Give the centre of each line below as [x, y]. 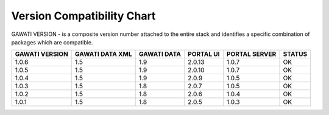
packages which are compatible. [52, 42]
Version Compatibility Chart [83, 16]
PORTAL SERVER [251, 54]
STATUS [295, 54]
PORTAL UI [204, 54]
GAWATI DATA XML [104, 54]
